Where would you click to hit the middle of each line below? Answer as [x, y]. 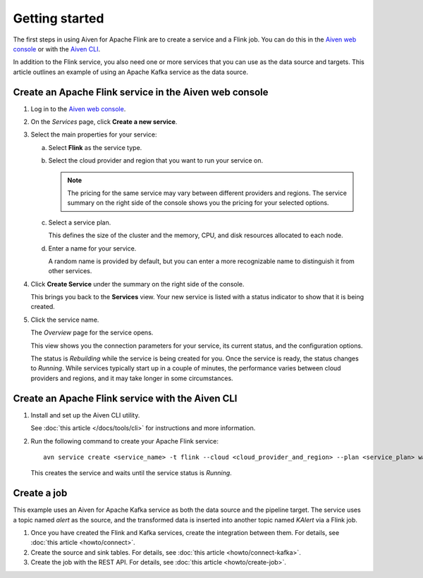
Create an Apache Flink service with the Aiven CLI [125, 398]
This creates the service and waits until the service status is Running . [131, 473]
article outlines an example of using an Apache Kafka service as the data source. [131, 72]
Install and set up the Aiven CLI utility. [85, 415]
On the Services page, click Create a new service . [104, 122]
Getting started [59, 18]
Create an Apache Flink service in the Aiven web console [141, 92]
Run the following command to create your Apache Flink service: [124, 441]
